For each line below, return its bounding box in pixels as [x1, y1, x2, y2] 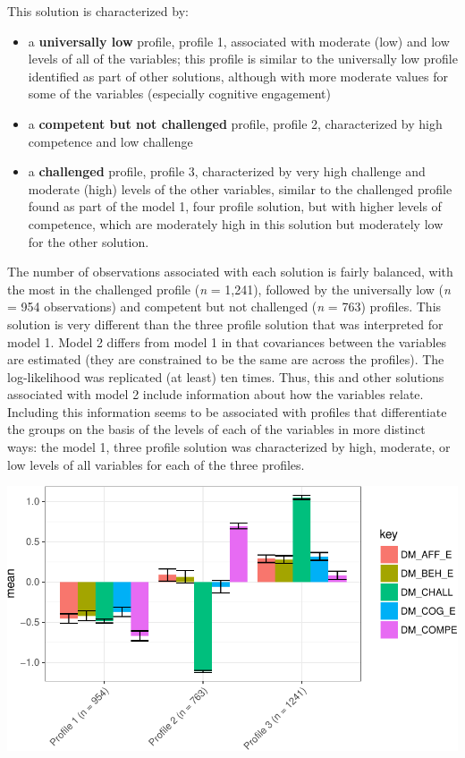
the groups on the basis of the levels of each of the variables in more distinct [7, 420, 426, 439]
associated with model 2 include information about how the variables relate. [7, 385, 424, 404]
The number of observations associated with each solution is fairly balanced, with [7, 262, 453, 281]
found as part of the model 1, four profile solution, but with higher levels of [28, 197, 442, 216]
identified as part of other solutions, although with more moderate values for [28, 66, 448, 85]
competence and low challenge [28, 132, 193, 150]
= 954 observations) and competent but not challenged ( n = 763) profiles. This [7, 297, 442, 316]
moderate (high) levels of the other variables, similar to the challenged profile [28, 179, 452, 198]
